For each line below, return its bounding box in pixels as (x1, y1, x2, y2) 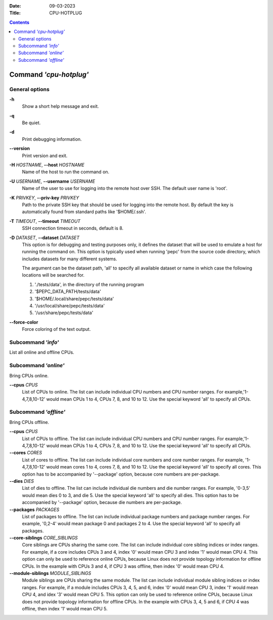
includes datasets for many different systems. (22, 256, 117, 262)
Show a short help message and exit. (22, 103, 99, 109)
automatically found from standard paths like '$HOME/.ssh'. (22, 209, 146, 215)
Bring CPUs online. (9, 372, 49, 378)
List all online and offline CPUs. (9, 350, 74, 356)
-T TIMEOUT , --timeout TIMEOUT (9, 218, 81, 224)
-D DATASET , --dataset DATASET (9, 235, 80, 241)
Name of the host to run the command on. (22, 169, 110, 175)
